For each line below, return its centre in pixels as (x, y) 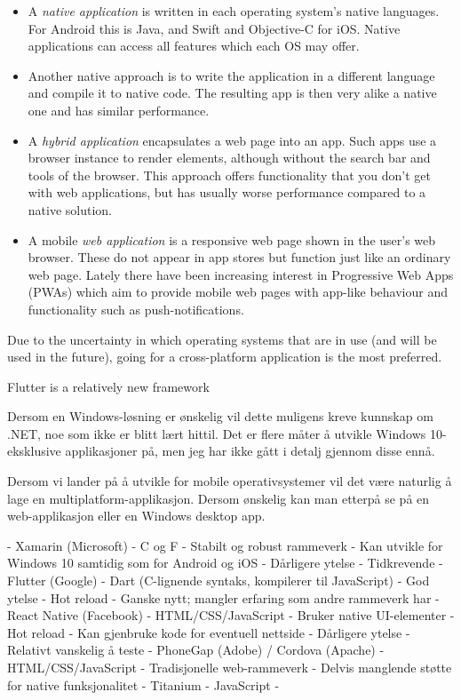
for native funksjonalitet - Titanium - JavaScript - (143, 684)
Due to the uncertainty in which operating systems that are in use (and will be (222, 339)
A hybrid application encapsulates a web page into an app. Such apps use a (232, 140)
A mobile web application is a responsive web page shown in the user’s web (232, 239)
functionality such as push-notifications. (136, 309)
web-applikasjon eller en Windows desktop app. (136, 516)
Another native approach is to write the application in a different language (231, 75)
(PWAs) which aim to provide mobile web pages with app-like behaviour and (238, 292)
